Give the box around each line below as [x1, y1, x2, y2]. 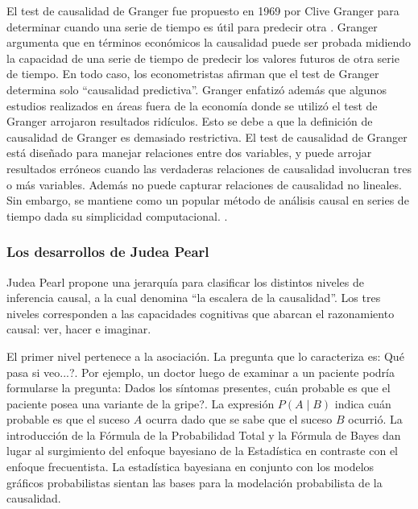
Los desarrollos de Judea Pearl [6, 242, 209, 262]
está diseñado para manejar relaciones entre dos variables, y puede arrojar [6, 144, 372, 161]
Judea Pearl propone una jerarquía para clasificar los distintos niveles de [6, 273, 364, 290]
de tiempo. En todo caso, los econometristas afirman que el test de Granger [6, 65, 379, 82]
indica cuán [334, 395, 391, 412]
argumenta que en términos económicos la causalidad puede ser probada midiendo [6, 34, 412, 51]
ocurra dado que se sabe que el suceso [145, 411, 333, 428]
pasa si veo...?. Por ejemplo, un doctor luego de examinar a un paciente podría [6, 363, 395, 380]
